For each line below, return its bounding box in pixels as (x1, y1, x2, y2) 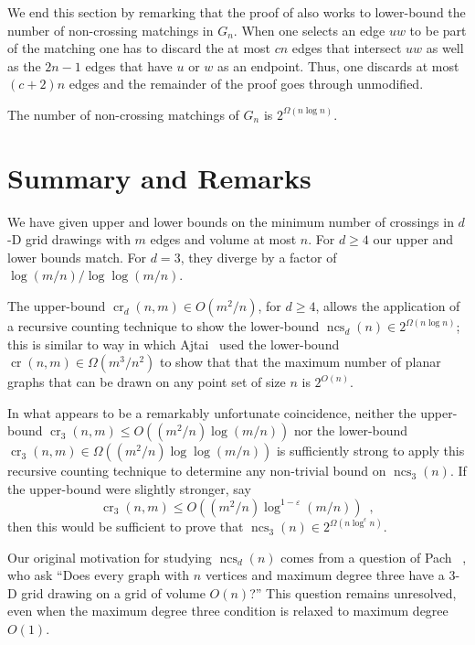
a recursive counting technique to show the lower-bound (7, 317, 320, 336)
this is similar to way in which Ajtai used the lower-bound (7, 334, 340, 353)
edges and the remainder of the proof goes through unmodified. (69, 74, 424, 93)
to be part (409, 20, 467, 39)
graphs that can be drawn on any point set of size (7, 372, 286, 392)
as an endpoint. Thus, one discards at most (217, 56, 459, 75)
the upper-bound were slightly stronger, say (7, 479, 251, 499)
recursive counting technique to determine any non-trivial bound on (7, 461, 386, 480)
